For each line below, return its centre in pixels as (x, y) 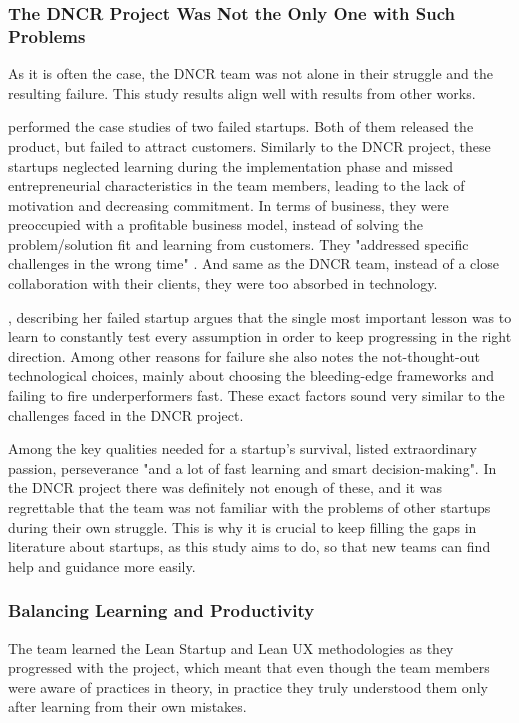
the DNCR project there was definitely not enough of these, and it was (225, 487)
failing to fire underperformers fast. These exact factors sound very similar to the (256, 395)
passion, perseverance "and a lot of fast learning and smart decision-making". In (252, 467)
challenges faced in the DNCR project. (126, 414)
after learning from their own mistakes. (127, 706)
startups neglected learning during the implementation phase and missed (231, 165)
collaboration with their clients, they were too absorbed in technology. (223, 283)
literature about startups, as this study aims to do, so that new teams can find (249, 546)
